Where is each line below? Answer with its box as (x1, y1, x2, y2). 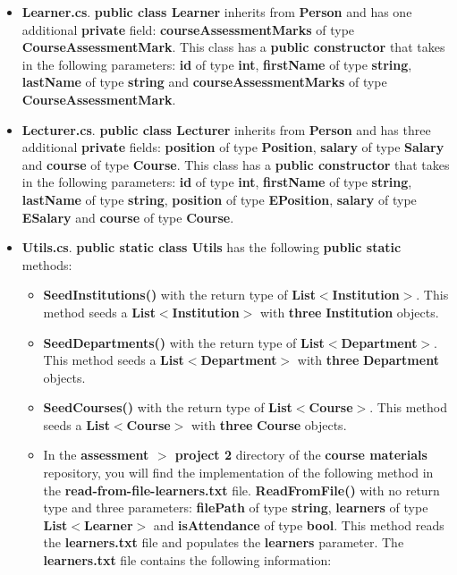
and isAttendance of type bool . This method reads (153, 515, 444, 534)
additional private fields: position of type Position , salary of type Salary (21, 138, 444, 156)
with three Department (297, 351, 439, 369)
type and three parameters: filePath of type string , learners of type (43, 498, 428, 517)
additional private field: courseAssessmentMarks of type (21, 20, 355, 38)
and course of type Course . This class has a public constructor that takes (21, 155, 450, 173)
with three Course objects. (190, 415, 347, 434)
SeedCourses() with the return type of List (43, 398, 292, 417)
